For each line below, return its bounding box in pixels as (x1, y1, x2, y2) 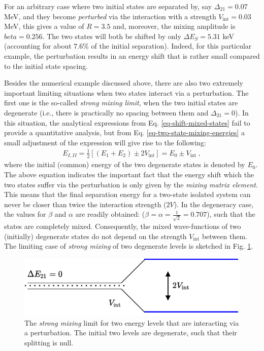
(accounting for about (4, 41, 72, 51)
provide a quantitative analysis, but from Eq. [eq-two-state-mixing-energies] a (4, 127, 245, 138)
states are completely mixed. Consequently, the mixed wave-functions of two (4, 220, 241, 231)
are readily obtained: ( (75, 209, 145, 219)
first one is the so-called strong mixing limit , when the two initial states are (4, 97, 238, 108)
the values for (4, 209, 46, 219)
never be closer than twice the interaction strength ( (4, 199, 167, 209)
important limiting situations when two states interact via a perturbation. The (4, 87, 249, 98)
